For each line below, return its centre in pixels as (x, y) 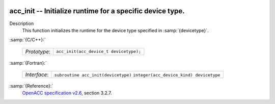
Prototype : (38, 51)
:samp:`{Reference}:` (31, 86)
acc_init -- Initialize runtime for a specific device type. (97, 11)
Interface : (37, 75)
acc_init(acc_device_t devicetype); (99, 52)
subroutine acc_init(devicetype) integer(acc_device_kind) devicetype (137, 75)
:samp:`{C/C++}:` (28, 40)
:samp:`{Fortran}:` (28, 63)
